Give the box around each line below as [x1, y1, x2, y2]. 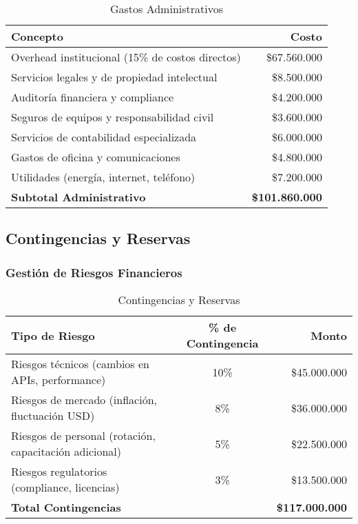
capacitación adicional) [11, 443, 122, 459]
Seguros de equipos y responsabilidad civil [11, 109, 214, 125]
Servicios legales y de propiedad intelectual [11, 69, 218, 85]
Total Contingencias [11, 499, 121, 515]
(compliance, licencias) [11, 479, 120, 495]
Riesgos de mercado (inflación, [11, 392, 157, 407]
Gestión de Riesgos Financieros [6, 263, 182, 281]
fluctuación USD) [11, 407, 95, 423]
